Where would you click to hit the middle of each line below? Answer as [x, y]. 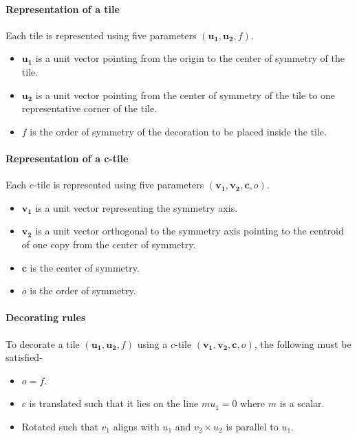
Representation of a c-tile [67, 158]
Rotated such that [60, 426]
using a [152, 343]
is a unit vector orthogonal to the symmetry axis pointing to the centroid [190, 231]
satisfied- [24, 357]
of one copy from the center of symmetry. [109, 244]
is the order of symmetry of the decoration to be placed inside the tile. [178, 131]
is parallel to [252, 426]
